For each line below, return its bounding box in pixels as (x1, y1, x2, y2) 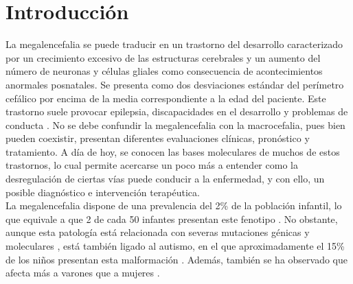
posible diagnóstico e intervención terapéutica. (5, 185, 200, 199)
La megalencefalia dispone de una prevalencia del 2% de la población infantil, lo (5, 198, 342, 213)
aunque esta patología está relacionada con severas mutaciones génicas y (5, 225, 310, 239)
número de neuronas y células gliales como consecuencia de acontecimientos (5, 64, 323, 78)
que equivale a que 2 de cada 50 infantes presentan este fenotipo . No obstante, (5, 211, 338, 226)
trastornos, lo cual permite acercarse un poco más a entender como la (5, 158, 298, 172)
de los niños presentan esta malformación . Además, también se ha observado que (5, 252, 348, 266)
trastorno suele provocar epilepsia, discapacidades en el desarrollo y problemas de (5, 104, 348, 119)
